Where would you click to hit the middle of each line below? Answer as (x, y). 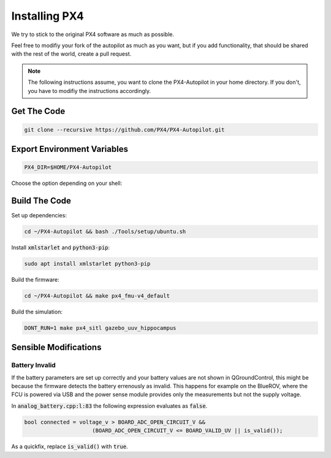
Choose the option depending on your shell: (67, 183)
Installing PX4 (48, 16)
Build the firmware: (35, 279)
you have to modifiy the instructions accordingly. (89, 91)
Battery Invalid (34, 366)
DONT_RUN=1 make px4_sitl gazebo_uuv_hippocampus (100, 328)
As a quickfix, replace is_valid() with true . (70, 446)
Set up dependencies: (39, 215)
